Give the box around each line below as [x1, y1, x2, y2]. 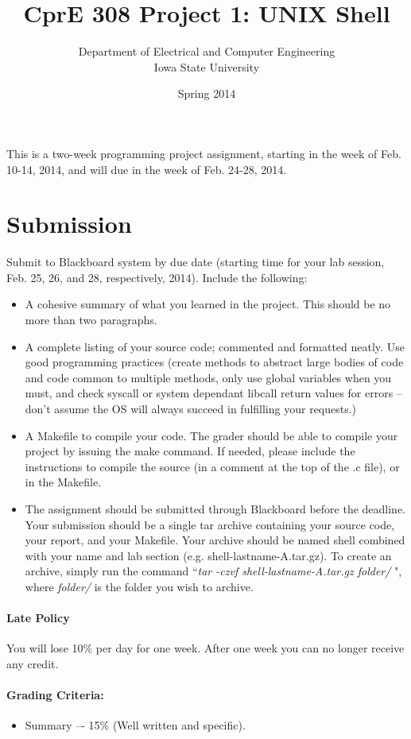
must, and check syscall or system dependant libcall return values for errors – [25, 385, 402, 401]
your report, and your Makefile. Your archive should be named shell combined [25, 532, 405, 548]
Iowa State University [153, 58, 260, 75]
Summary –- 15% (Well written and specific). [25, 717, 246, 733]
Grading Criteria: [6, 687, 104, 703]
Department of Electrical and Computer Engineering [78, 43, 335, 60]
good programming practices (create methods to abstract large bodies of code [25, 354, 404, 370]
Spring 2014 [177, 85, 236, 102]
